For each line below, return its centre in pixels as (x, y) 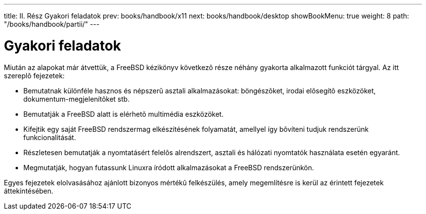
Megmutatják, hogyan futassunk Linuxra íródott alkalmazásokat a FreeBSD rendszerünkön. (169, 167)
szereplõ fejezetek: (34, 75)
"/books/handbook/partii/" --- (52, 24)
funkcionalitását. (50, 137)
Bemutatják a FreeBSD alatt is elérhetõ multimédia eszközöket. (124, 114)
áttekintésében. (29, 191)
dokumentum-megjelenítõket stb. (77, 99)
